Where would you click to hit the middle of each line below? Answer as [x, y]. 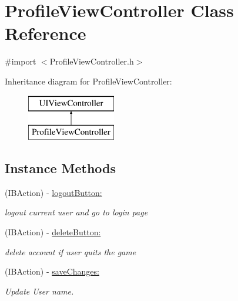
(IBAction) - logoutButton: [53, 192]
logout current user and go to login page [76, 212]
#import [21, 61]
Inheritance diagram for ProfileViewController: [88, 81]
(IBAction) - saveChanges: [52, 271]
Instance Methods [60, 168]
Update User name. [39, 291]
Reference [46, 33]
